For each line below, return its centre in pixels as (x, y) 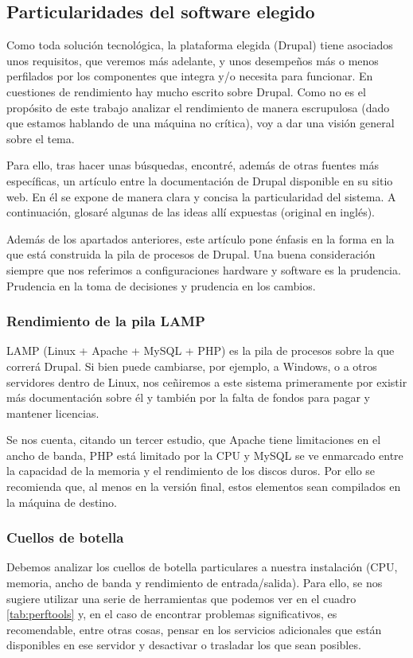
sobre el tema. (41, 138)
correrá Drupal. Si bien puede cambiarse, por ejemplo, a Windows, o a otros (192, 366)
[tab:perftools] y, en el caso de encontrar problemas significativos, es (172, 614)
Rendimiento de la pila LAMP (106, 321)
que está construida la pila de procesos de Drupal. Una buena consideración (191, 254)
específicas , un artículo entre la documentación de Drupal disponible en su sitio (200, 180)
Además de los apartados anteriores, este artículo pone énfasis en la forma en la (201, 238)
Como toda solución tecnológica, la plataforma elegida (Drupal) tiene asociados (200, 45)
